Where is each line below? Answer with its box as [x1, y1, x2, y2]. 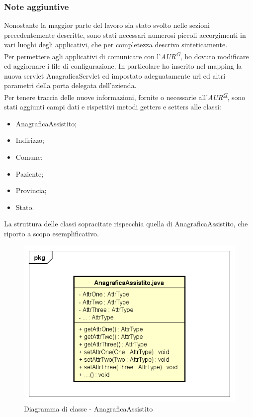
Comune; [15, 152, 43, 162]
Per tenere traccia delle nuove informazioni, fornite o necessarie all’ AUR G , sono [4, 91, 246, 102]
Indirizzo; [15, 135, 45, 145]
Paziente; [15, 168, 44, 179]
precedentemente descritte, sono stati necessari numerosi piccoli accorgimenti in [4, 29, 246, 40]
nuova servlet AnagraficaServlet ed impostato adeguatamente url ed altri [4, 70, 226, 81]
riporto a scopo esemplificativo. [4, 228, 99, 239]
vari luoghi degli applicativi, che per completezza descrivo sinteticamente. [4, 39, 228, 50]
